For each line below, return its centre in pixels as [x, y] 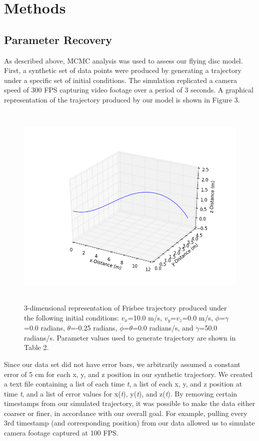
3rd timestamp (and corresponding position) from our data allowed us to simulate [129, 423]
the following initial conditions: [71, 317]
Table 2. [36, 347]
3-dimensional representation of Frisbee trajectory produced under [125, 308]
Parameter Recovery [58, 39]
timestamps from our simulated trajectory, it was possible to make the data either [130, 403]
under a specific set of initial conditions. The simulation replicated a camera [120, 80]
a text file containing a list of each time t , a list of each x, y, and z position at [123, 384]
